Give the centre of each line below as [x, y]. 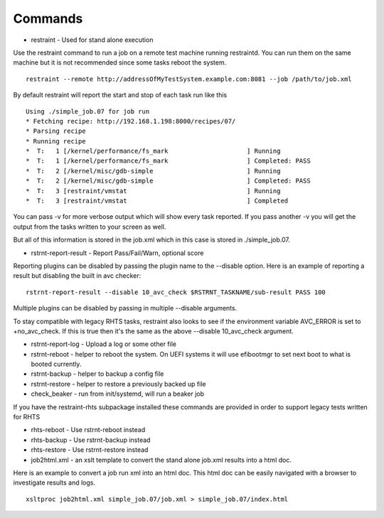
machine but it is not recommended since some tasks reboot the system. [120, 63]
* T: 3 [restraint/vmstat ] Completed [157, 201]
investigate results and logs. [54, 482]
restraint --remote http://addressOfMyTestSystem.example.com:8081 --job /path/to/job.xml [189, 79]
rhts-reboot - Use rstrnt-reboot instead [88, 430]
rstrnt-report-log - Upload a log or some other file [104, 344]
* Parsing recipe [56, 131]
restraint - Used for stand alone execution [92, 40]
